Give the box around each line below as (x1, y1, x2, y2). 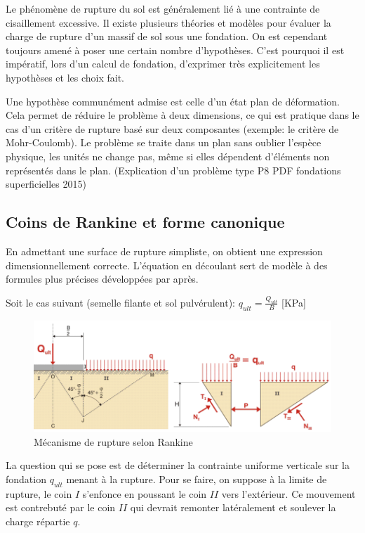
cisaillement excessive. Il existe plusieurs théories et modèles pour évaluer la (6, 15, 331, 30)
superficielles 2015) (6, 176, 86, 191)
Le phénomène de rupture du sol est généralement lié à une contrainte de (6, 1, 320, 15)
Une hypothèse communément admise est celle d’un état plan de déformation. (6, 94, 340, 108)
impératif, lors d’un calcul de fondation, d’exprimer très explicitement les (6, 56, 320, 71)
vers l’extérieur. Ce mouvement (221, 486, 356, 501)
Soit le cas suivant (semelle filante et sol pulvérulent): (6, 295, 235, 309)
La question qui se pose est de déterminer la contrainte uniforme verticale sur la (6, 458, 350, 473)
